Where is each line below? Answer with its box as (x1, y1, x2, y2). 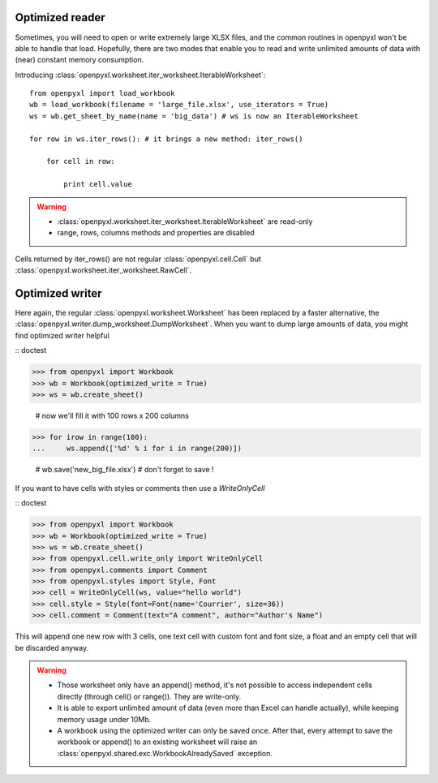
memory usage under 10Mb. (57, 714, 152, 724)
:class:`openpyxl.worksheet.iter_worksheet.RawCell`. (15, 265, 192, 275)
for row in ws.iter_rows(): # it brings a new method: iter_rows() (29, 134, 303, 144)
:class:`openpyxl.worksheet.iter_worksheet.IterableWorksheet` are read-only (57, 216, 313, 226)
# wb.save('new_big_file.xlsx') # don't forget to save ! (35, 465, 214, 475)
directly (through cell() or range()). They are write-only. (57, 691, 242, 701)
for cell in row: (45, 157, 115, 166)
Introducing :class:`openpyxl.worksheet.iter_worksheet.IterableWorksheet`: (15, 70, 266, 80)
